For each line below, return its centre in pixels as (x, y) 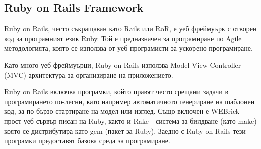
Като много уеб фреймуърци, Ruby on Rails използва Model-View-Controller (123, 64)
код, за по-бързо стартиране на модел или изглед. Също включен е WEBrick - (124, 111)
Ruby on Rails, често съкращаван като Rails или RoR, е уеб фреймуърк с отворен (130, 28)
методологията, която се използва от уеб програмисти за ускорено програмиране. (128, 48)
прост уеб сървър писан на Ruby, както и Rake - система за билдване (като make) (130, 121)
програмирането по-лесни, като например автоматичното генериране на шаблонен (129, 101)
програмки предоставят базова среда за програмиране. (87, 141)
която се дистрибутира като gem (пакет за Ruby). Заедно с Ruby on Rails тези (125, 131)
